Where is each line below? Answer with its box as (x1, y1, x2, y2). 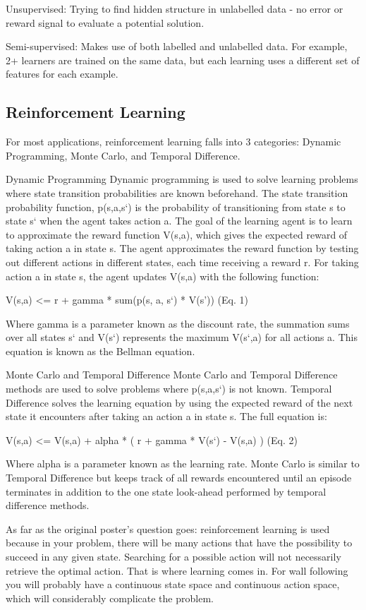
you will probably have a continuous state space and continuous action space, (6, 577, 340, 592)
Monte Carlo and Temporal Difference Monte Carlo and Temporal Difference (6, 367, 338, 382)
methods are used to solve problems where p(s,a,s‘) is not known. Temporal (6, 381, 332, 396)
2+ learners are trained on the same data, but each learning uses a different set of (6, 52, 360, 67)
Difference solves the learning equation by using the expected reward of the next (6, 395, 353, 409)
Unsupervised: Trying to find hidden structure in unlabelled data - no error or (6, 1, 343, 16)
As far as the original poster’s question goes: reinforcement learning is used (6, 521, 330, 536)
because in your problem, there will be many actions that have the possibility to (6, 535, 353, 550)
